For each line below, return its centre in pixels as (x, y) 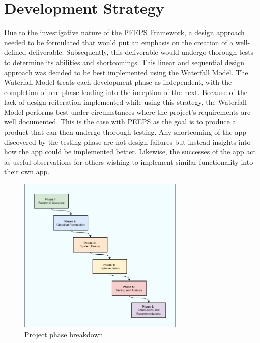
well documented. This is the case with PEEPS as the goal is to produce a (120, 122)
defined (15, 52)
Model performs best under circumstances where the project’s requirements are (127, 112)
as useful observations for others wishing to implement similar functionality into (129, 161)
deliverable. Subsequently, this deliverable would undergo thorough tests (141, 52)
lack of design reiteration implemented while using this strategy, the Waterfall (125, 102)
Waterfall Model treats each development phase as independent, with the (118, 82)
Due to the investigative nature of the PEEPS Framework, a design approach (124, 32)
